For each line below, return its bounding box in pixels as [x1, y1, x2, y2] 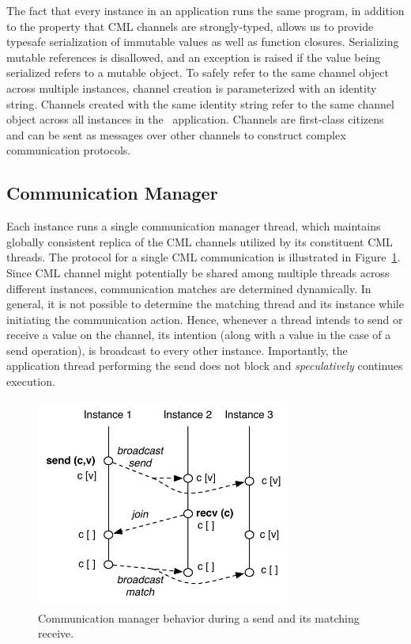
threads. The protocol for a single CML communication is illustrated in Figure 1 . [6, 249, 401, 265]
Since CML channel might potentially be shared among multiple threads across [6, 264, 390, 280]
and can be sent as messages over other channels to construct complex [6, 126, 346, 143]
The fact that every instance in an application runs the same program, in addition [6, 2, 405, 18]
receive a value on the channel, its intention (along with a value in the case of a [6, 326, 391, 343]
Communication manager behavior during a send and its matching [38, 609, 360, 626]
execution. [6, 373, 55, 390]
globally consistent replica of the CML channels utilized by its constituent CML [6, 233, 393, 250]
